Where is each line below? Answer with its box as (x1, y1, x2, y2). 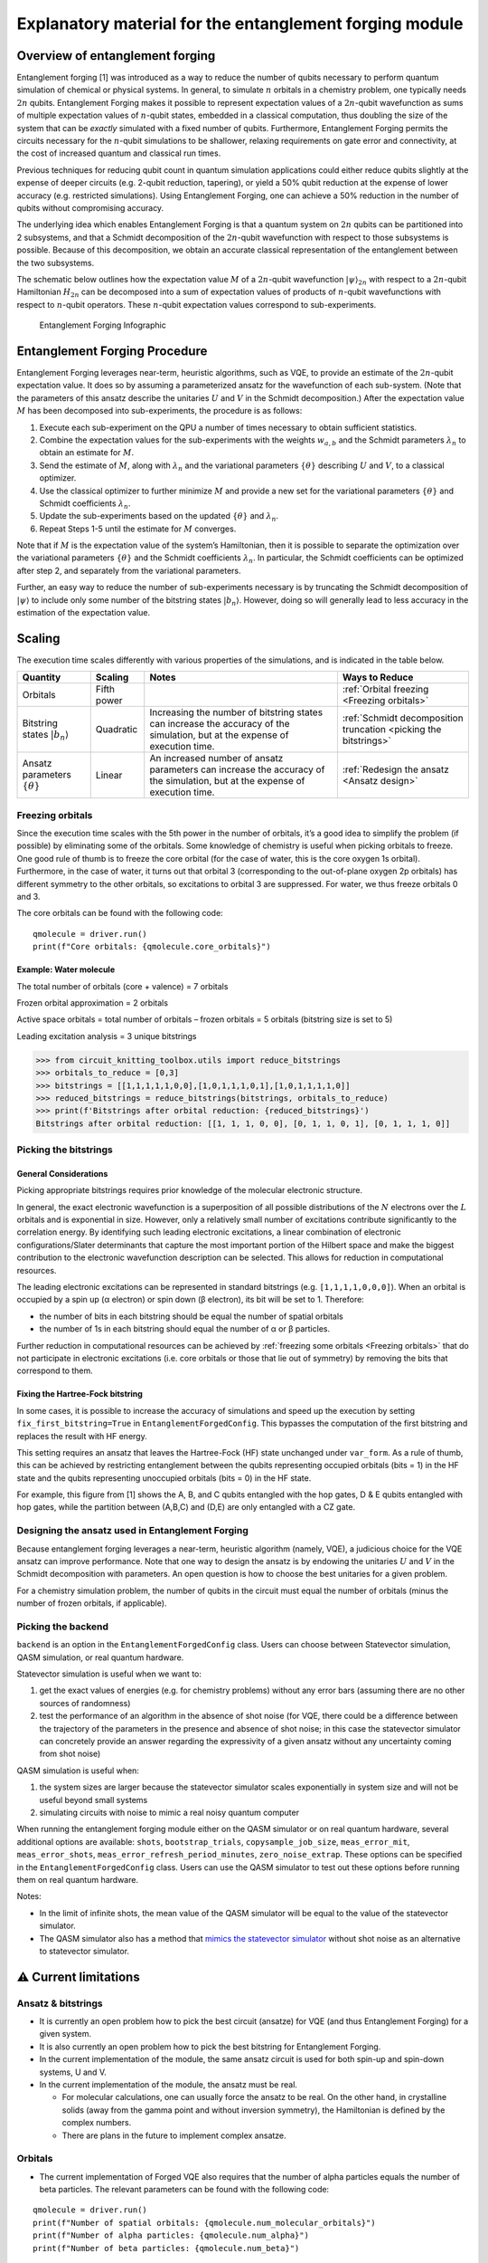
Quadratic (95, 723, 138, 736)
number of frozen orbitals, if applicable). (16, 1598, 167, 1609)
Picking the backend (16, 1620, 108, 1633)
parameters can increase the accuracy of (149, 763, 325, 776)
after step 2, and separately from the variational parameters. (16, 565, 241, 576)
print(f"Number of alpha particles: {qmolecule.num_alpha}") (33, 2230, 309, 2240)
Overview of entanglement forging (16, 48, 216, 63)
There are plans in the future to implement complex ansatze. (61, 2130, 286, 2141)
